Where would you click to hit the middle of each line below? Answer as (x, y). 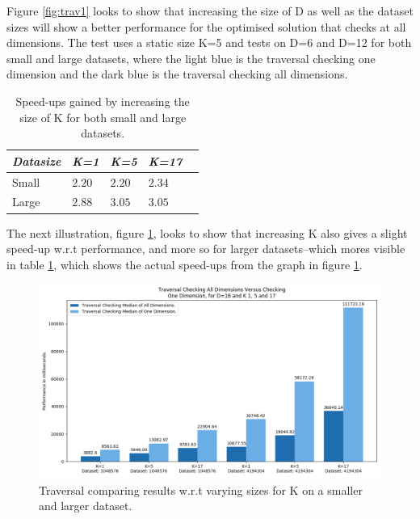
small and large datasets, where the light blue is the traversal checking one (191, 58)
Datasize (37, 160)
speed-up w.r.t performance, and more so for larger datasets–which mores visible (206, 249)
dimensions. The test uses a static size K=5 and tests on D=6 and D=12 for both (209, 42)
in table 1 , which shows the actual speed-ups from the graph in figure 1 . (185, 264)
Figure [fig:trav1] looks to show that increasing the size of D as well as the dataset (210, 11)
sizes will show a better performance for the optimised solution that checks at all (206, 26)
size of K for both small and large (103, 117)
